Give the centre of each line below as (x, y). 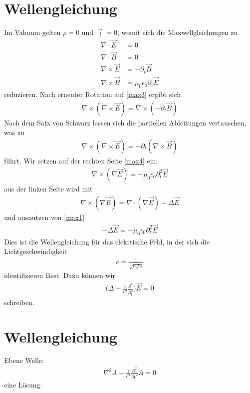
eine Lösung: (23, 385)
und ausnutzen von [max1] (44, 217)
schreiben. (19, 302)
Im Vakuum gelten (32, 32)
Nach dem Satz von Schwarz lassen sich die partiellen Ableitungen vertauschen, (125, 122)
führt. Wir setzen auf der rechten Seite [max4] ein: (81, 160)
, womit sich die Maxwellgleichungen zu (178, 32)
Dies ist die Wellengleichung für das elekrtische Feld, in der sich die (107, 241)
